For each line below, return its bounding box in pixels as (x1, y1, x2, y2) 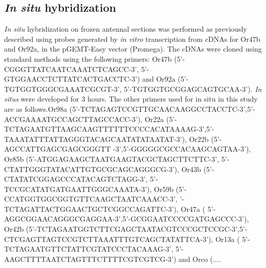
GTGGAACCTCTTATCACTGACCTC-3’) (4, 74, 140, 84)
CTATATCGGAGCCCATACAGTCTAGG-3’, (4, 174, 148, 184)
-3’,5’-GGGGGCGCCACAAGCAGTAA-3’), (113, 143, 251, 154)
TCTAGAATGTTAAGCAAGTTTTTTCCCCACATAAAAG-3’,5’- (4, 124, 214, 134)
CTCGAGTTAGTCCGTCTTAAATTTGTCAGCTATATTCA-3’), (4, 233, 213, 244)
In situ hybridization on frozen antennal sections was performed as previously (4, 23, 247, 34)
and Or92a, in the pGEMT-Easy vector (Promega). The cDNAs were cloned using (4, 43, 262, 54)
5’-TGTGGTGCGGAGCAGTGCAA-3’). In (124, 83, 262, 94)
